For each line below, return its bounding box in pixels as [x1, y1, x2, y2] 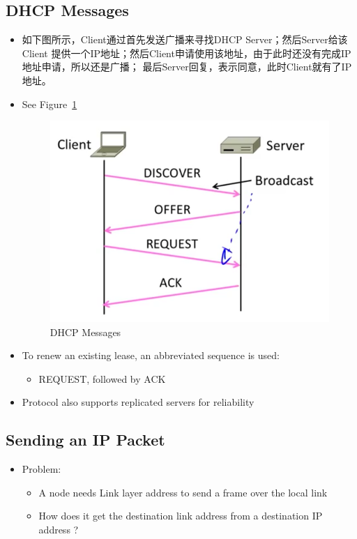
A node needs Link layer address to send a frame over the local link [38, 485, 328, 499]
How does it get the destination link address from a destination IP [38, 508, 323, 523]
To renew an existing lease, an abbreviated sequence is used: [22, 348, 280, 363]
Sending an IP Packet [6, 429, 165, 450]
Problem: [22, 462, 61, 476]
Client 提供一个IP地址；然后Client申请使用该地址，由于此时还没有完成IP [22, 45, 351, 60]
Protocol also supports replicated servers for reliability [22, 395, 255, 409]
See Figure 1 [22, 96, 77, 111]
